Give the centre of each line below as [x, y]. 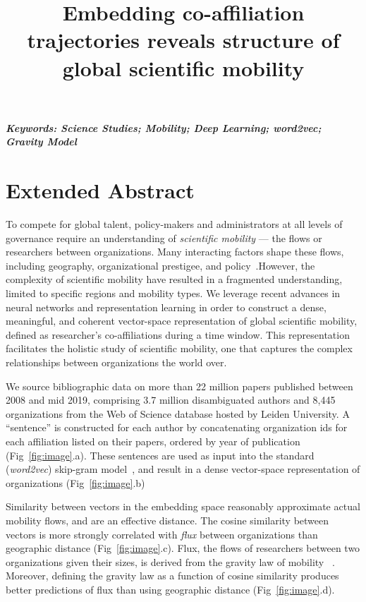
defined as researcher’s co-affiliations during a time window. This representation [178, 334]
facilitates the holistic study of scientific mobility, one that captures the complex [179, 348]
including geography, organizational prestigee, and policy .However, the [160, 265]
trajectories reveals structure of [183, 40]
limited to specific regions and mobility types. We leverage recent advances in [173, 293]
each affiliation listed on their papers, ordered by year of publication [153, 441]
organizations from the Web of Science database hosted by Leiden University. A [178, 413]
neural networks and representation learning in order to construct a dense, [166, 307]
